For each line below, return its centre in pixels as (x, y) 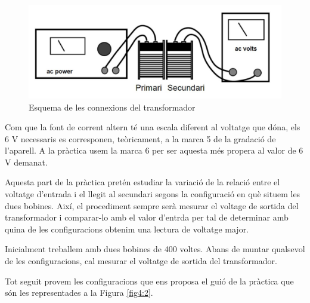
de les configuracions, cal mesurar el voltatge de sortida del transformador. (141, 261)
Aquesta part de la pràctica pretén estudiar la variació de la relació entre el (142, 182)
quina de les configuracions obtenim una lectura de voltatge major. (127, 229)
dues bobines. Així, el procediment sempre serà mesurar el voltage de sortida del (152, 205)
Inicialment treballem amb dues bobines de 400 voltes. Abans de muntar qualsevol (155, 249)
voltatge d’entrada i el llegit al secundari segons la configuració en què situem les (153, 194)
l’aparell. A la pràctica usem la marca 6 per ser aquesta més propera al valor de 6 (154, 150)
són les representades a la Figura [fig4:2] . (79, 293)
